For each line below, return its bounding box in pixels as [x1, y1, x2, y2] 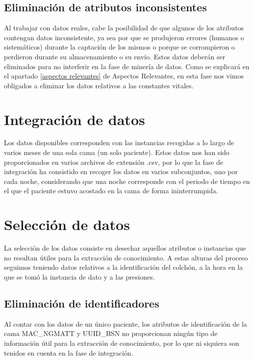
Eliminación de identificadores [4, 295, 159, 310]
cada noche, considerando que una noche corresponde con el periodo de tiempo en [4, 176, 250, 186]
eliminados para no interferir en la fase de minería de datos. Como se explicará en [4, 61, 250, 71]
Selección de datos [4, 214, 130, 234]
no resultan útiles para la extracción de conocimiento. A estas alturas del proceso [4, 252, 248, 262]
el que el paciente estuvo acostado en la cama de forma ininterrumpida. [4, 185, 218, 196]
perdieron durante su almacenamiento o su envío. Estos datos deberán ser [4, 51, 226, 61]
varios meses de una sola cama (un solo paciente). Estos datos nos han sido [4, 147, 229, 157]
